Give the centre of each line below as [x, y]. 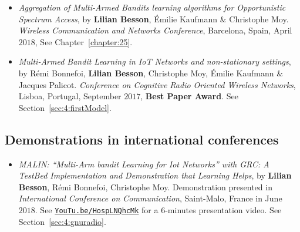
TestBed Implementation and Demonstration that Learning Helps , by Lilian [155, 175]
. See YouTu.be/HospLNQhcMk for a [97, 209]
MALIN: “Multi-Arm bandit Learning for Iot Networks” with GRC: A [144, 164]
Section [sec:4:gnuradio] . [62, 221]
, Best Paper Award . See [189, 96]
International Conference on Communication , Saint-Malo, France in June [150, 198]
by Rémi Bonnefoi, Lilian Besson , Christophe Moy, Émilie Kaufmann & [151, 73]
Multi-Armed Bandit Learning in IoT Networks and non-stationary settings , [155, 61]
